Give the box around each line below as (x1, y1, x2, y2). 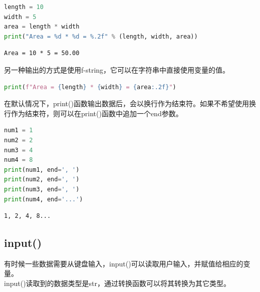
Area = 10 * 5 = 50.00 (4, 50, 80, 57)
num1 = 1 (4, 127, 33, 134)
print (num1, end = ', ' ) (4, 166, 80, 173)
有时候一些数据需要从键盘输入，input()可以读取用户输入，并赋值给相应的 (4, 258, 243, 268)
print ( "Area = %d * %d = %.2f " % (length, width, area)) (4, 33, 198, 40)
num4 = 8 (4, 156, 33, 164)
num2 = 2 (4, 136, 33, 144)
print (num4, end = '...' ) (4, 195, 83, 203)
